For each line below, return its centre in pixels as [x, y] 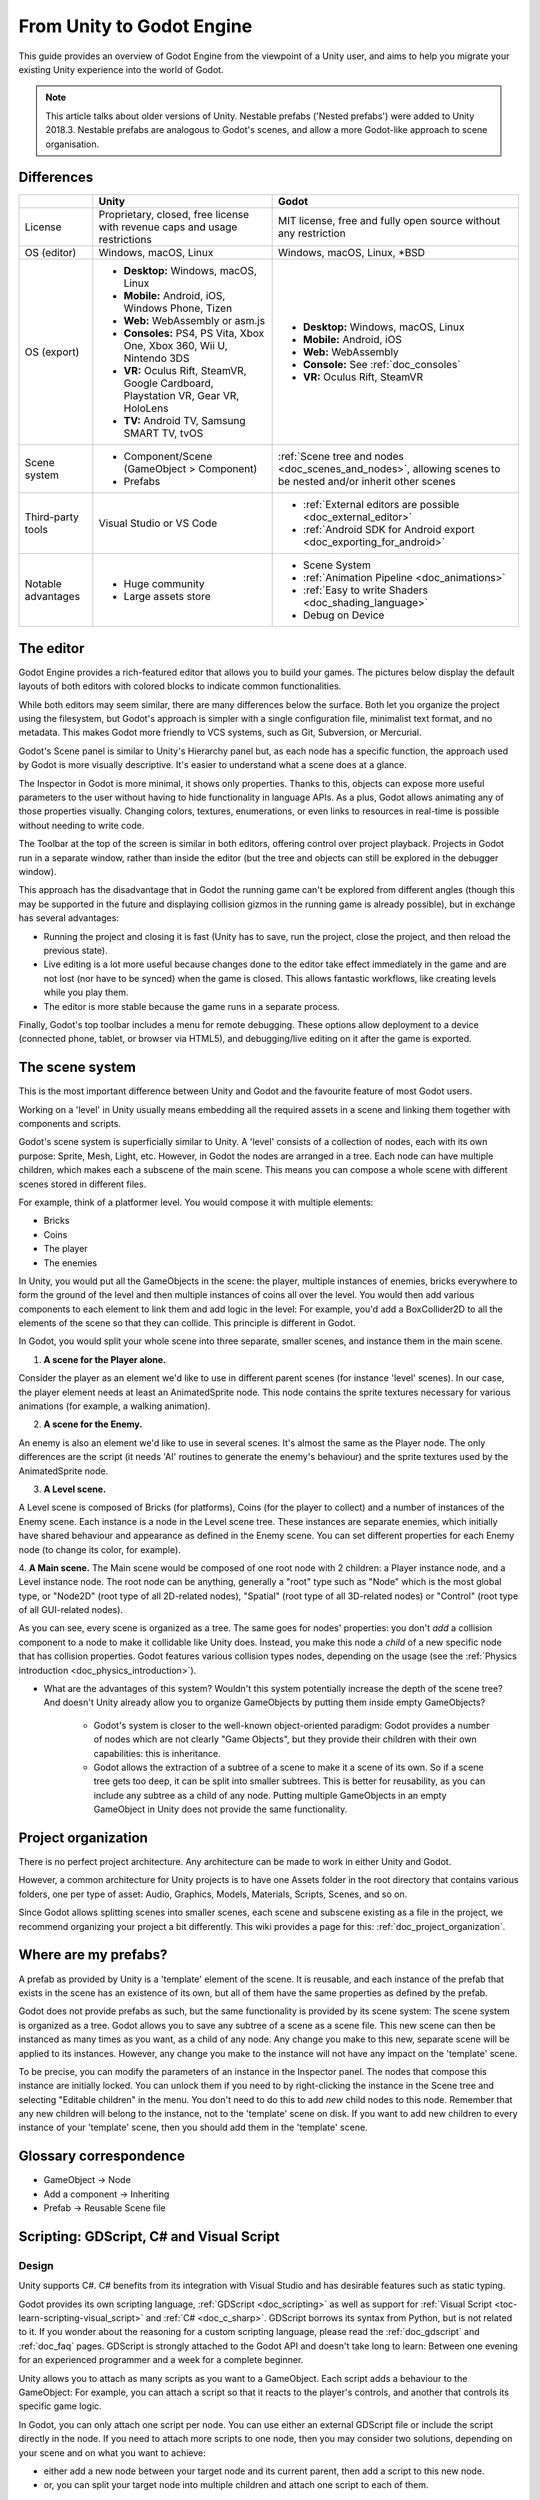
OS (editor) [50, 253]
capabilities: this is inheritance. [157, 1753]
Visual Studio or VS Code [158, 523]
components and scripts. [70, 1123]
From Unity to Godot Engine [135, 26]
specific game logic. [60, 2406]
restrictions [125, 240]
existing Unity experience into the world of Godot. [121, 69]
